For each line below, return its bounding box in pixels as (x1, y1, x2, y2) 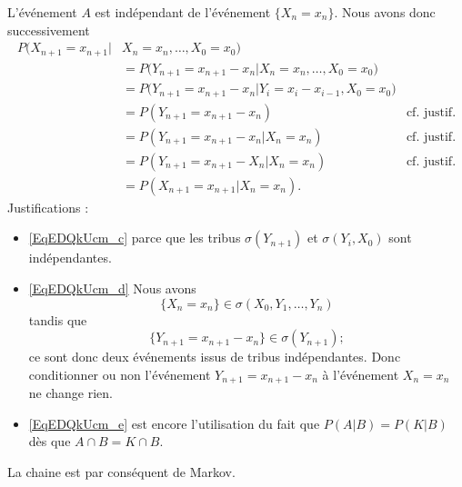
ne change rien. (28, 383, 114, 403)
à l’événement (322, 364, 399, 383)
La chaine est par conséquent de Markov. (7, 462, 236, 481)
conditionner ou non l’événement (28, 364, 211, 383)
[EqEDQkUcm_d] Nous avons (28, 278, 196, 297)
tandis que (28, 310, 87, 329)
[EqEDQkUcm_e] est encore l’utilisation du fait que (28, 413, 320, 432)
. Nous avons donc (334, 3, 436, 21)
